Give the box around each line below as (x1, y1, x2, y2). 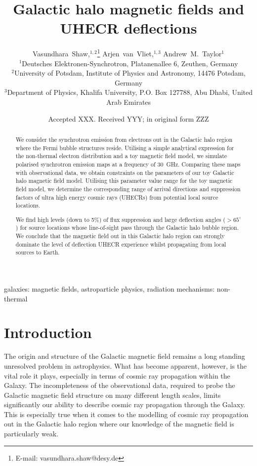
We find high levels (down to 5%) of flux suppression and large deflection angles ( (15, 215, 225, 223)
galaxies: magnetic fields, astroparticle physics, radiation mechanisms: (4, 284, 215, 294)
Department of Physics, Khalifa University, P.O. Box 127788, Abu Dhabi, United (7, 87, 253, 97)
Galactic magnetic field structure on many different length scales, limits (4, 389, 221, 400)
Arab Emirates (106, 96, 151, 107)
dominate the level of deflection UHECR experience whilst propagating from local (15, 240, 226, 248)
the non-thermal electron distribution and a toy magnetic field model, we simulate (15, 152, 227, 160)
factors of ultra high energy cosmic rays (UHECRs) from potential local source (15, 193, 218, 201)
